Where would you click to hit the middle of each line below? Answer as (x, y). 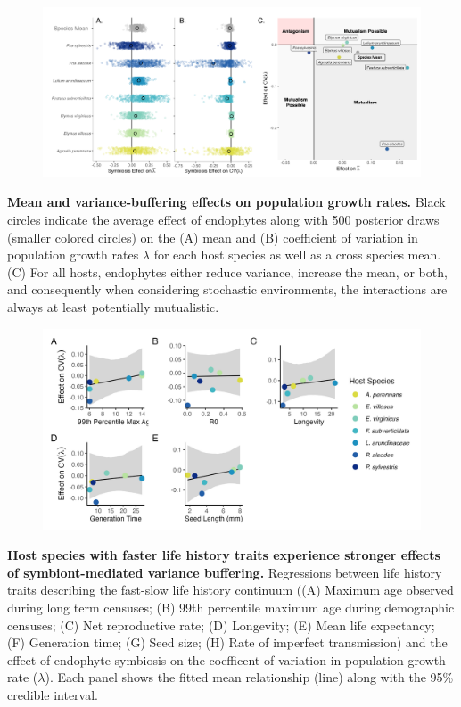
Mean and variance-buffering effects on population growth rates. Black (226, 202)
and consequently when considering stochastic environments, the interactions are (227, 289)
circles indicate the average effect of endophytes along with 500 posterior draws (223, 220)
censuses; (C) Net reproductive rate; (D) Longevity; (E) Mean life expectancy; (221, 625)
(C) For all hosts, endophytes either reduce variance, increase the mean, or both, (227, 271)
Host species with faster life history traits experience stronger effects (224, 555)
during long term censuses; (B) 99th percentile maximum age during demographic (231, 608)
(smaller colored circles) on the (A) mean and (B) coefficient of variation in (213, 237)
